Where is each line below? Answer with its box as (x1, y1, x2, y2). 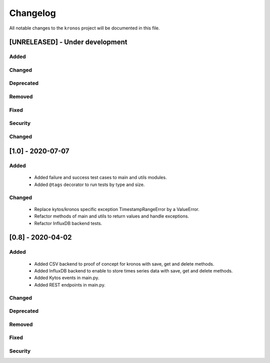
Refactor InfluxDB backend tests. (34, 220, 102, 226)
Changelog (9, 7, 56, 18)
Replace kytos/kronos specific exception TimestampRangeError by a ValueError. (34, 206, 199, 212)
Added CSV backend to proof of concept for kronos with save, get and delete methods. (34, 260, 214, 267)
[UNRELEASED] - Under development (9, 38, 127, 46)
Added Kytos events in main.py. (34, 275, 99, 281)
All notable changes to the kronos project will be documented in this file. (9, 25, 160, 31)
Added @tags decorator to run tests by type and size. (34, 181, 145, 187)
